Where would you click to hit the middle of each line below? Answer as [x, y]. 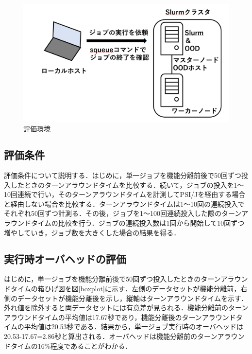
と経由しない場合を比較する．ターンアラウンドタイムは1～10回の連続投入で [125, 204]
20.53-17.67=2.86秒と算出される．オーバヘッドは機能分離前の [101, 336]
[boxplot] [92, 288]
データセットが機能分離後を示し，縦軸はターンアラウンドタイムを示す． [133, 298]
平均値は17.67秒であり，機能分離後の [123, 317]
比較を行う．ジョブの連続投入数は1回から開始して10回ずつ [151, 223]
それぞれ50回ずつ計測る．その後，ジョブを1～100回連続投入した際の [113, 213]
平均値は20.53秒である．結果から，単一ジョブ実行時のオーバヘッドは [134, 327]
